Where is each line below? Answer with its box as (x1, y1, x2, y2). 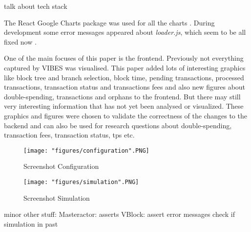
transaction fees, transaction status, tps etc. (4, 130, 135, 140)
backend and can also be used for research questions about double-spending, (4, 120, 232, 130)
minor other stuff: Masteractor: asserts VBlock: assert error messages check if (4, 209, 235, 219)
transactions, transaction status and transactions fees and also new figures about (4, 82, 246, 92)
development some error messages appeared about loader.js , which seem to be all (4, 27, 246, 37)
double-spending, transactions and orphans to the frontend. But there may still (4, 91, 241, 101)
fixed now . (4, 36, 37, 46)
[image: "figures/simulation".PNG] (23, 178, 139, 186)
